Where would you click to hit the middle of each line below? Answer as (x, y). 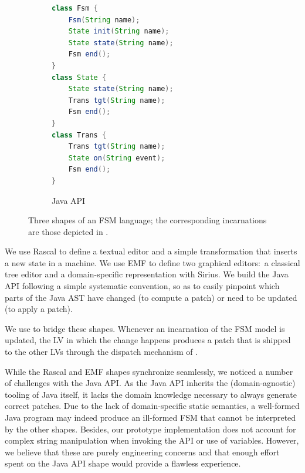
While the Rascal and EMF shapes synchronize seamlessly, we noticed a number (149, 371)
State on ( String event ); (117, 158)
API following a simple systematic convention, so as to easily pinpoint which (142, 286)
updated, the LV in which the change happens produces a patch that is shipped (148, 340)
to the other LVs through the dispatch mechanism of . (101, 352)
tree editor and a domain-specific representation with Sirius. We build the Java (147, 274)
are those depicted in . (68, 231)
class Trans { (79, 135)
